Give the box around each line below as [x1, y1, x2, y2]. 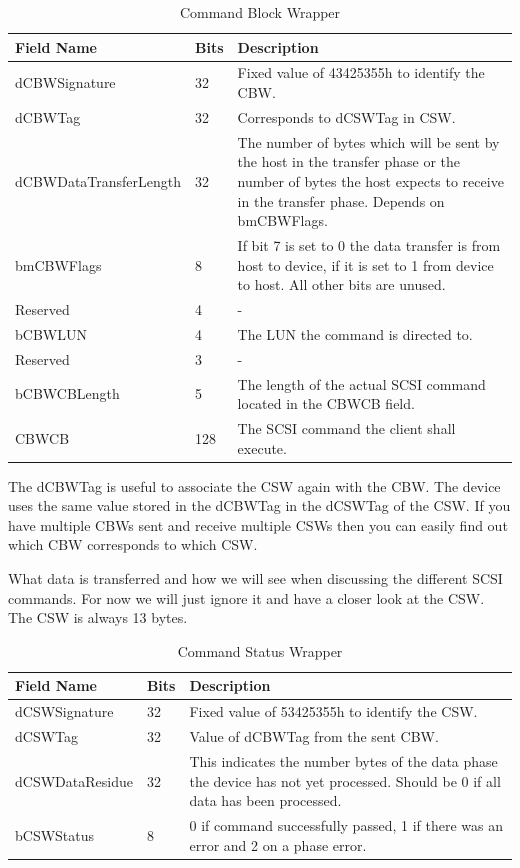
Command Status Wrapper [177, 640, 343, 661]
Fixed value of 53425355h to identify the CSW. [189, 701, 478, 722]
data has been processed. [189, 790, 342, 811]
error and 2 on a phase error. [189, 834, 367, 855]
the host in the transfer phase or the [237, 151, 460, 172]
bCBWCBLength [15, 383, 120, 404]
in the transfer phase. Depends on [237, 190, 445, 211]
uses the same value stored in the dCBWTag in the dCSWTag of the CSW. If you [8, 495, 511, 516]
